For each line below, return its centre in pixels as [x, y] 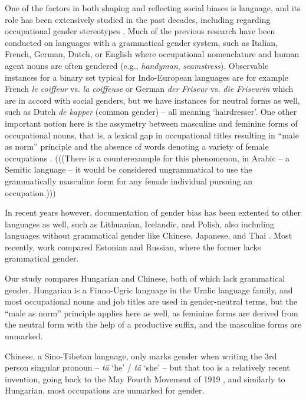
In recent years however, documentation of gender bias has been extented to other [153, 212]
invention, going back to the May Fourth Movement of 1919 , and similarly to [145, 378]
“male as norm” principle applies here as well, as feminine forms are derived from [152, 313]
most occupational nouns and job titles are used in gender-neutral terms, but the [151, 301]
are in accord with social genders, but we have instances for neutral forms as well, [152, 100]
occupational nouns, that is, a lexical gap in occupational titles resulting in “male [152, 135]
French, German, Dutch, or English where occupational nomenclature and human [152, 54]
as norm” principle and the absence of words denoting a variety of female [137, 146]
